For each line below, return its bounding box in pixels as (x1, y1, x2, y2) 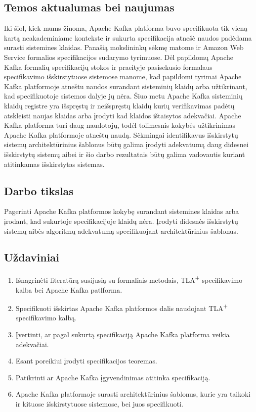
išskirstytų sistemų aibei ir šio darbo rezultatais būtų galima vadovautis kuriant (4, 149, 245, 159)
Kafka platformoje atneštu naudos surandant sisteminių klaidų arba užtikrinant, (4, 81, 247, 91)
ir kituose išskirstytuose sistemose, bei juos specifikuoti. (15, 398, 183, 409)
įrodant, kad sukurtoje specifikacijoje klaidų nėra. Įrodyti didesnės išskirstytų (4, 215, 238, 226)
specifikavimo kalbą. (15, 312, 77, 323)
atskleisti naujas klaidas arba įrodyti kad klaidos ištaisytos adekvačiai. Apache (4, 110, 241, 120)
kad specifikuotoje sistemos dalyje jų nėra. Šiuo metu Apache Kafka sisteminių (4, 91, 243, 101)
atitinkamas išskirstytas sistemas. (4, 158, 105, 169)
